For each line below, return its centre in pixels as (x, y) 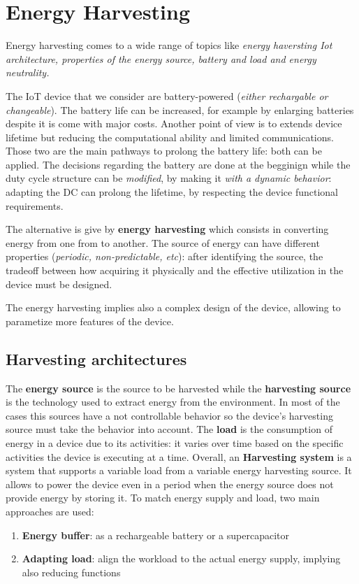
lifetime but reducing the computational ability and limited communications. (170, 137)
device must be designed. (59, 284)
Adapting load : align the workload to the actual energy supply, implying (181, 558)
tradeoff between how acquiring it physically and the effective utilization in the (175, 270)
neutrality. (28, 72)
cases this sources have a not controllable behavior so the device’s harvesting (169, 415)
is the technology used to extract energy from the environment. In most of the (173, 402)
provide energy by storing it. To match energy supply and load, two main (163, 498)
